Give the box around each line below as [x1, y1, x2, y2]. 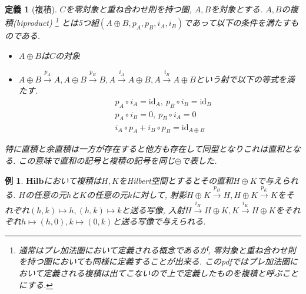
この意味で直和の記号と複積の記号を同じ [18, 154, 175, 166]
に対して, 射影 [132, 188, 187, 200]
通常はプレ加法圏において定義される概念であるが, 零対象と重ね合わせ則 [18, 243, 296, 256]
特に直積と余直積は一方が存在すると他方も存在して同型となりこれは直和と [5, 143, 292, 155]
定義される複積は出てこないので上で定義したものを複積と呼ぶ [43, 267, 282, 279]
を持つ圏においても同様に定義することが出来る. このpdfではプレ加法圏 [18, 255, 290, 267]
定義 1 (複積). [5, 3, 57, 15]
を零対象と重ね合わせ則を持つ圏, [65, 3, 192, 15]
